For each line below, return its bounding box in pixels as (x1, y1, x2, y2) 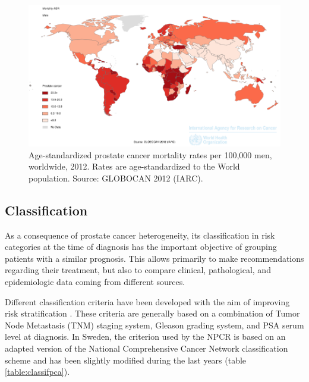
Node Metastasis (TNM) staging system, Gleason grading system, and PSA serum (5, 318, 304, 331)
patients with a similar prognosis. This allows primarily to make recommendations (5, 252, 304, 264)
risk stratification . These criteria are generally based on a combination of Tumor (5, 307, 300, 320)
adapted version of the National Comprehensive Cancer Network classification (5, 342, 288, 354)
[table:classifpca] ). (5, 365, 70, 378)
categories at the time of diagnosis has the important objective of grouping (5, 240, 277, 253)
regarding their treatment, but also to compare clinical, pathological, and (5, 264, 271, 276)
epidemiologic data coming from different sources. (5, 275, 185, 288)
